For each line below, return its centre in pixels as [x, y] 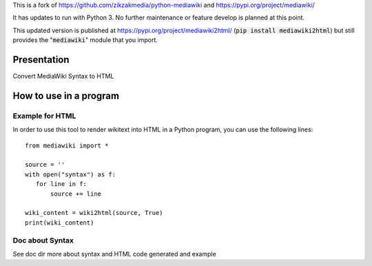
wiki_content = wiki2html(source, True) [94, 213]
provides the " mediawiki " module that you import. [85, 40]
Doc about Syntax [43, 240]
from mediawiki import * [67, 145]
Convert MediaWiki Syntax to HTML [63, 76]
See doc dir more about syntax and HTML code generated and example [114, 254]
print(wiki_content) [60, 223]
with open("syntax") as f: [71, 174]
